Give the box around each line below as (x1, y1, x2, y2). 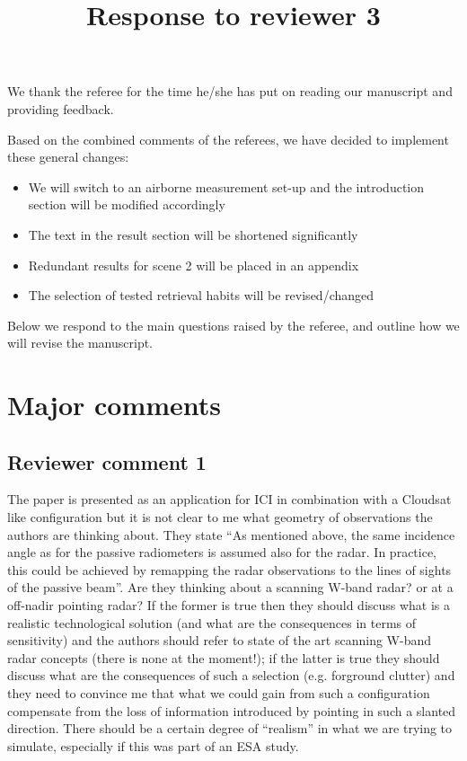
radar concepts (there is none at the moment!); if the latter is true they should (7, 648, 440, 667)
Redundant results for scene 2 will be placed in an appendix (28, 255, 359, 274)
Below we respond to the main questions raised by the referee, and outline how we (7, 315, 460, 334)
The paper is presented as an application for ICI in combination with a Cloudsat (7, 490, 452, 509)
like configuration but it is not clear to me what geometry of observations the (7, 508, 433, 527)
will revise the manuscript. (7, 333, 154, 352)
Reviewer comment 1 (7, 447, 207, 475)
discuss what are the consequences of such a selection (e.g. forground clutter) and (7, 666, 455, 685)
